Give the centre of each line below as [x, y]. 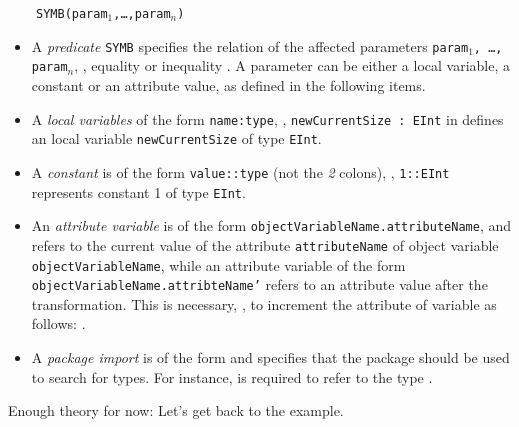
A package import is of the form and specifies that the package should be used [270, 357]
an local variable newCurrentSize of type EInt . [176, 138]
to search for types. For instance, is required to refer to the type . [232, 376]
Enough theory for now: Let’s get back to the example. [176, 410]
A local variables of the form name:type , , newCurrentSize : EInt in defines [267, 118]
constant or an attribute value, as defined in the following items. [228, 84]
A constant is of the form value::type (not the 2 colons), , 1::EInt [240, 171]
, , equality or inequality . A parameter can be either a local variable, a [292, 65]
